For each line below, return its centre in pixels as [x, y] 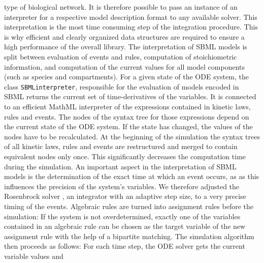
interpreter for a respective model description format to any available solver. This [131, 17]
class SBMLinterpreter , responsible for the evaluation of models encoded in [122, 86]
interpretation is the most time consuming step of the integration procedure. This [131, 27]
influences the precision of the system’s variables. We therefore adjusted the [122, 186]
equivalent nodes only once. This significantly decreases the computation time [125, 156]
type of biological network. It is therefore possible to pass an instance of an [121, 7]
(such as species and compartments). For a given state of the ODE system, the [126, 77]
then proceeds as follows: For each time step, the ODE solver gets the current [125, 246]
